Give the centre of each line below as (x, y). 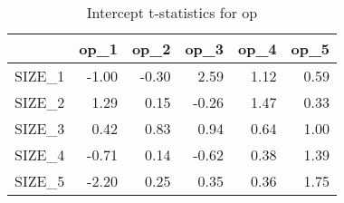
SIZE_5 (40, 181)
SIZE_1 (40, 76)
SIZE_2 (40, 102)
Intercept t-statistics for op (172, 12)
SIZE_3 (40, 128)
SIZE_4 (40, 155)
